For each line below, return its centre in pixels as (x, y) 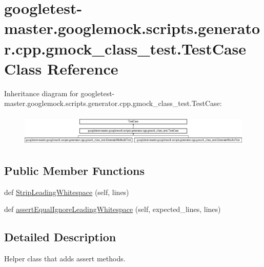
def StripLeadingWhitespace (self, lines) (67, 192)
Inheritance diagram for (41, 93)
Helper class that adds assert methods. (65, 259)
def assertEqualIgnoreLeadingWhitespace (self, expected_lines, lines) (113, 209)
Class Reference (61, 68)
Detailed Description (60, 237)
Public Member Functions (74, 170)
